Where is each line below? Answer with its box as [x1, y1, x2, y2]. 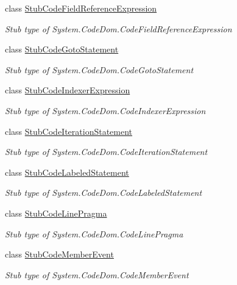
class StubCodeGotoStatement [5, 43, 119, 56]
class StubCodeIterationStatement [5, 124, 133, 137]
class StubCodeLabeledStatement [5, 165, 129, 178]
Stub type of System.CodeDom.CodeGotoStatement [5, 63, 194, 76]
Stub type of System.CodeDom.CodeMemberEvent [5, 268, 189, 281]
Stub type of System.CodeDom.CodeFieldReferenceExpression [5, 22, 232, 35]
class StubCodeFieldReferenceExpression [5, 2, 157, 14]
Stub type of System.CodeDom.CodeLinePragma [5, 227, 183, 240]
